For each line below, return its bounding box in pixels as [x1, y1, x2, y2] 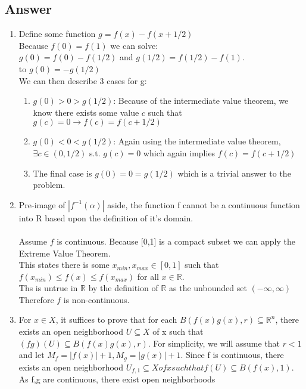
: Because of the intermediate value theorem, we [113, 94, 289, 107]
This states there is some [18, 258, 110, 271]
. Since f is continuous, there [180, 348, 284, 361]
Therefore [18, 293, 54, 305]
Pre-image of [18, 198, 65, 211]
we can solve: [110, 39, 158, 51]
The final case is [33, 166, 92, 179]
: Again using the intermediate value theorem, [113, 135, 281, 147]
